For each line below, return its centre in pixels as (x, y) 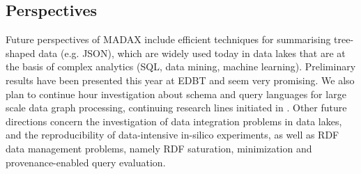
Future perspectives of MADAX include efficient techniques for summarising (168, 39)
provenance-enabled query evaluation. (86, 162)
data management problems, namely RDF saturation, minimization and (159, 148)
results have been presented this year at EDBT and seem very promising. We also (180, 80)
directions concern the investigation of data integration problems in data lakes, (174, 121)
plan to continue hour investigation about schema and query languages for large (176, 94)
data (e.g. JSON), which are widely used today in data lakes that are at (192, 53)
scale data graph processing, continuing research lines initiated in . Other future (176, 108)
